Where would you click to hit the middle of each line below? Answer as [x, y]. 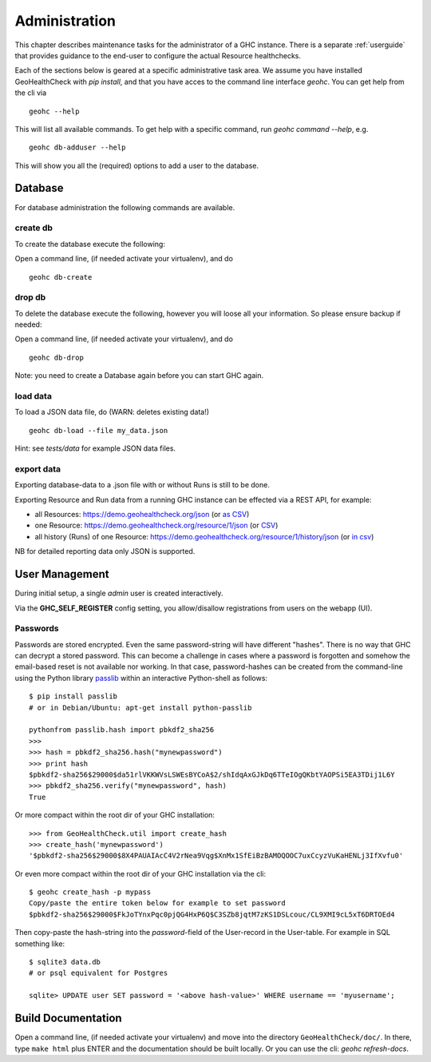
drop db [30, 297]
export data [38, 469]
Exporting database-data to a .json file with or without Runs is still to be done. [142, 485]
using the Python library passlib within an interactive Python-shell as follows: [141, 678]
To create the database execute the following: [90, 244]
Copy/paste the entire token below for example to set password [158, 903]
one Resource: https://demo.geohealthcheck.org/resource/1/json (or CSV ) [156, 525]
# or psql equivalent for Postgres [99, 973]
